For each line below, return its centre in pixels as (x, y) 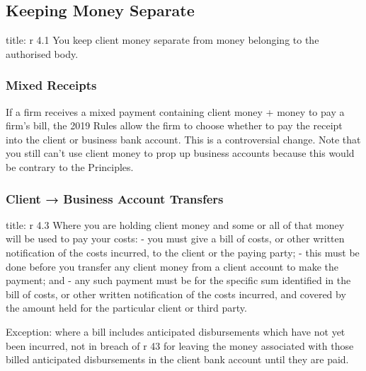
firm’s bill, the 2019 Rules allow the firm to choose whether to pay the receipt (174, 125)
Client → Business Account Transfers (115, 198)
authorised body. (42, 53)
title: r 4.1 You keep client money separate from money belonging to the (162, 40)
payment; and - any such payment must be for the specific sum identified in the (178, 280)
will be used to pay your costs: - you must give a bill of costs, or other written (175, 238)
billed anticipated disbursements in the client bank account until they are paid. (177, 359)
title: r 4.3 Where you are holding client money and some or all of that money (175, 224)
